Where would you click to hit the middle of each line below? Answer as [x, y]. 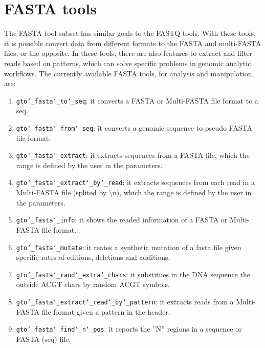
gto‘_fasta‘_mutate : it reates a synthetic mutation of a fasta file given [129, 247]
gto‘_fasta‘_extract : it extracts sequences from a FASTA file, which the [133, 155]
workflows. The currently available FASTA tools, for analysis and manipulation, [129, 73]
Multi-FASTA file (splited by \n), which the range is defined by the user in [134, 192]
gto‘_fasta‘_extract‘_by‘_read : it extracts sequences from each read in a [135, 182]
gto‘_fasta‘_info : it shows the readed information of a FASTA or [122, 220]
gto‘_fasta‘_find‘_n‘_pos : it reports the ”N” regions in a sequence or [129, 329]
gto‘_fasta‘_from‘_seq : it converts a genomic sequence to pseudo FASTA [134, 127]
